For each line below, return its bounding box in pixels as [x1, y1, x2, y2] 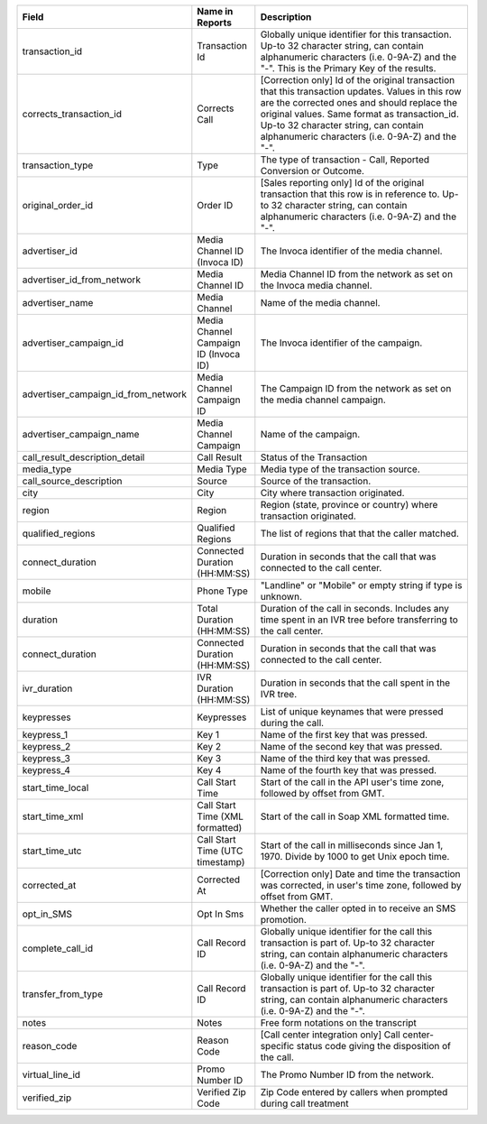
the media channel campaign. [260, 393, 387, 406]
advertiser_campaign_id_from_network [22, 388, 188, 401]
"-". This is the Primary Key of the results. [260, 62, 436, 74]
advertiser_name [22, 297, 94, 309]
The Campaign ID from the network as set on [260, 382, 452, 394]
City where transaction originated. [260, 487, 405, 499]
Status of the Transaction [260, 451, 368, 464]
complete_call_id [22, 943, 94, 954]
